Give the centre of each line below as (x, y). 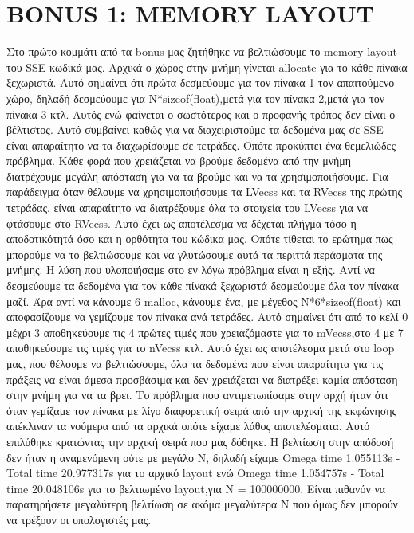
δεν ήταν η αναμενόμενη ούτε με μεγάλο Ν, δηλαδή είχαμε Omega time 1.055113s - (203, 457)
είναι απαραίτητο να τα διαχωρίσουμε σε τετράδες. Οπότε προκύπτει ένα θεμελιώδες (201, 145)
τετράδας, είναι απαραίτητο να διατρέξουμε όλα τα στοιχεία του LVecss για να (187, 208)
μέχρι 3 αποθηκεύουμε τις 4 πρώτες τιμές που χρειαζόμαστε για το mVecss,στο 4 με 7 (205, 332)
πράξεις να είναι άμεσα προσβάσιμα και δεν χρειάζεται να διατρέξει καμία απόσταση (202, 379)
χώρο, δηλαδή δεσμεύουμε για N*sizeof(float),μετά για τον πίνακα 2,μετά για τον (195, 98)
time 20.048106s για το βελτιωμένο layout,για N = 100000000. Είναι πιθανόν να (196, 488)
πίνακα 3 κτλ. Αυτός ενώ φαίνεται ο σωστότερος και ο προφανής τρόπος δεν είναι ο (201, 114)
